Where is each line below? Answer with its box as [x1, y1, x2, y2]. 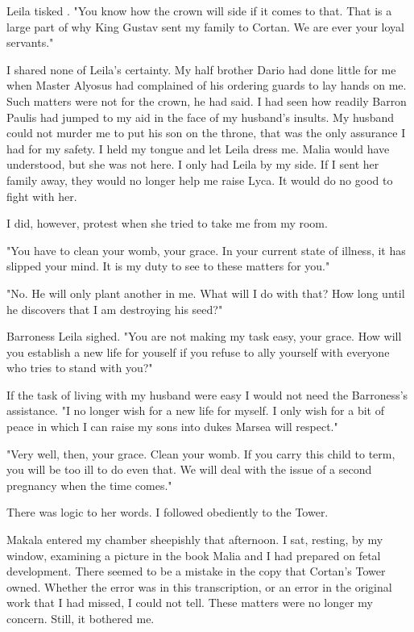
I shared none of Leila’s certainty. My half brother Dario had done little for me [6, 61, 396, 77]
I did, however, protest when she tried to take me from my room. [6, 215, 328, 232]
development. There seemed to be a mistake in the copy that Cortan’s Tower [6, 563, 386, 580]
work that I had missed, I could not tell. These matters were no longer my [6, 594, 374, 611]
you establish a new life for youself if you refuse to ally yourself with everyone [6, 343, 390, 360]
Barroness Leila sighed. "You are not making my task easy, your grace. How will [6, 328, 402, 345]
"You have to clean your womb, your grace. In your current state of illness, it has [6, 241, 406, 258]
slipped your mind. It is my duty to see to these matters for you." [6, 257, 330, 274]
